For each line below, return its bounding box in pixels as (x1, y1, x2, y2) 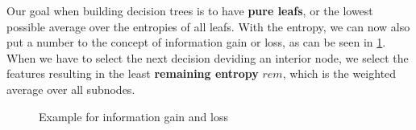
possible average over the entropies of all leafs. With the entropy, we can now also (6, 18, 410, 35)
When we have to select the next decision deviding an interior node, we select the (6, 49, 409, 66)
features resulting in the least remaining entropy (6, 65, 259, 82)
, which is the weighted (282, 65, 397, 82)
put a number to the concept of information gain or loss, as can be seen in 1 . (6, 34, 386, 51)
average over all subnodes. (6, 80, 135, 97)
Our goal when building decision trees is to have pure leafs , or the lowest (6, 2, 373, 18)
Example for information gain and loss (39, 108, 228, 124)
